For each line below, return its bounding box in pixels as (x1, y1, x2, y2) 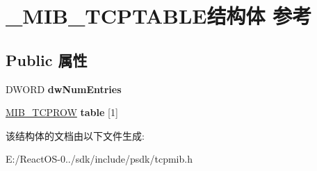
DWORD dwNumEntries (6, 81, 122, 96)
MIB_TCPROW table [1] (6, 105, 118, 120)
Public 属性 (6, 49, 88, 70)
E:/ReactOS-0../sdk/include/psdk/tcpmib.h (6, 152, 193, 166)
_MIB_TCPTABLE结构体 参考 (6, 1, 312, 30)
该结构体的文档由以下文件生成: (6, 128, 145, 142)
